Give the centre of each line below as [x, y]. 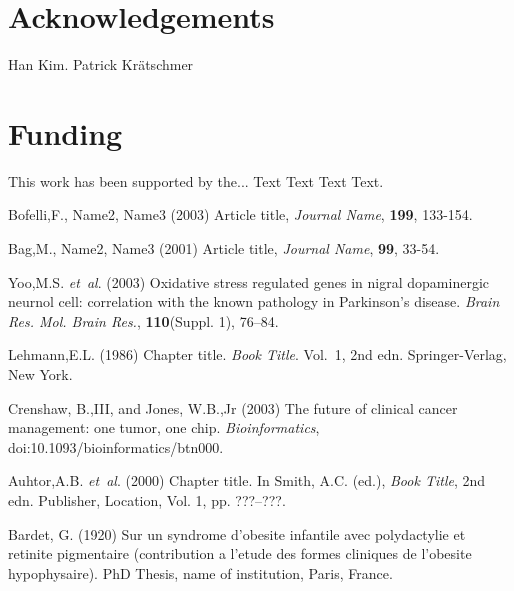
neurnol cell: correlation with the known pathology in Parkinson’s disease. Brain [254, 301]
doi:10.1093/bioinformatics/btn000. [116, 446]
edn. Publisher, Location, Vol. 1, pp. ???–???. [147, 499]
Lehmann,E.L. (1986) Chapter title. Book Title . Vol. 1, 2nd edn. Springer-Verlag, [257, 354]
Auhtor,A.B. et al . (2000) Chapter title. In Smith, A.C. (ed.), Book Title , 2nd [247, 480]
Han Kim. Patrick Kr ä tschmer [101, 64]
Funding [65, 132]
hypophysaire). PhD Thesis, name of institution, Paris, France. [200, 572]
